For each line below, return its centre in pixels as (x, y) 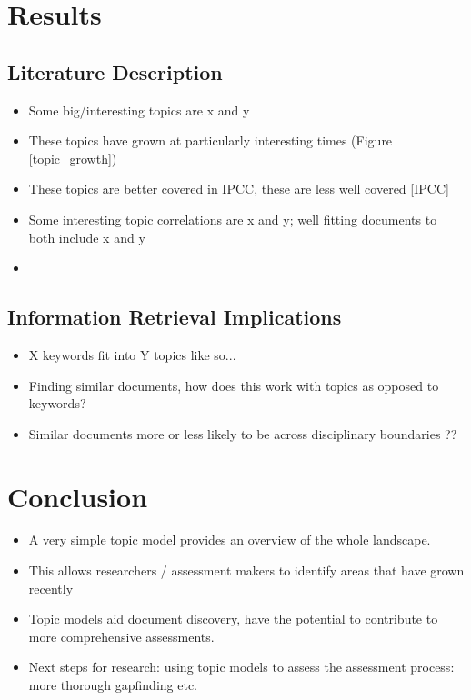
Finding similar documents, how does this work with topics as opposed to (234, 385)
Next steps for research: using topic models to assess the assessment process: (241, 667)
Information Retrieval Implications (175, 317)
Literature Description (115, 71)
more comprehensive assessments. (121, 636)
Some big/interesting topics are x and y (139, 110)
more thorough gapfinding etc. (113, 685)
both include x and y (87, 237)
